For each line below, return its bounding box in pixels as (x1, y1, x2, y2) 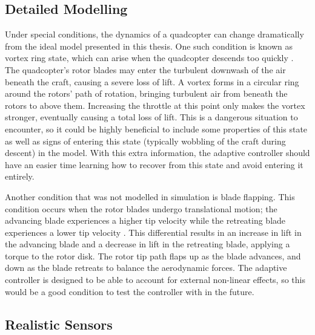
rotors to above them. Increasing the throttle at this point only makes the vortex (5, 99, 305, 111)
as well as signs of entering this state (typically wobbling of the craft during (5, 134, 286, 147)
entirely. (5, 170, 35, 183)
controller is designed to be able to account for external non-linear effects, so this (5, 273, 305, 286)
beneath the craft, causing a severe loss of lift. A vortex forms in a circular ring (5, 75, 299, 88)
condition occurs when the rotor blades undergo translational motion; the (5, 202, 277, 215)
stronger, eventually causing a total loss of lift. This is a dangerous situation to (5, 111, 298, 123)
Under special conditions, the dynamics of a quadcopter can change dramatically (5, 28, 304, 41)
